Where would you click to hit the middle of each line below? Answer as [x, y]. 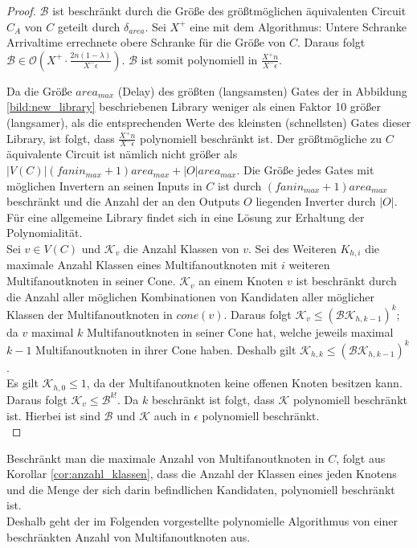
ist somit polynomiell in [199, 59]
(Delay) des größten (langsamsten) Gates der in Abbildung [262, 90]
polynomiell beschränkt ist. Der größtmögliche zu [261, 138]
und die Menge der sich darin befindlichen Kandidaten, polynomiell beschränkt [201, 489]
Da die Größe [39, 90]
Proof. [21, 10]
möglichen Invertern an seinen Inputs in [104, 185]
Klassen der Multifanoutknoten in [90, 314]
